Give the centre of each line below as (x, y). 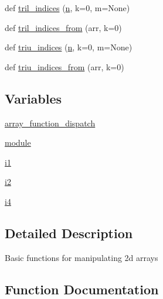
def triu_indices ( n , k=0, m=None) (69, 47)
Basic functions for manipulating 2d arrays (81, 257)
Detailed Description (69, 233)
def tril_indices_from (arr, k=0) (63, 27)
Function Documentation (82, 289)
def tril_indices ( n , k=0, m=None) (67, 8)
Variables (33, 98)
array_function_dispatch (50, 123)
